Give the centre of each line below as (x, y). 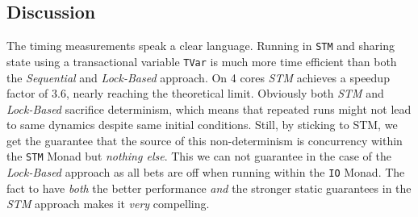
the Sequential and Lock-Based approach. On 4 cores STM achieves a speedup (198, 77)
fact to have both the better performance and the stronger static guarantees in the (209, 188)
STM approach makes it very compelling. (108, 204)
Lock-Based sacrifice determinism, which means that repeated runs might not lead (209, 108)
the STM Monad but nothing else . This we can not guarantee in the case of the (199, 156)
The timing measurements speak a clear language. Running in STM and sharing (201, 46)
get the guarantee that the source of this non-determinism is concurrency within (205, 140)
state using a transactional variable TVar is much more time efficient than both (202, 61)
